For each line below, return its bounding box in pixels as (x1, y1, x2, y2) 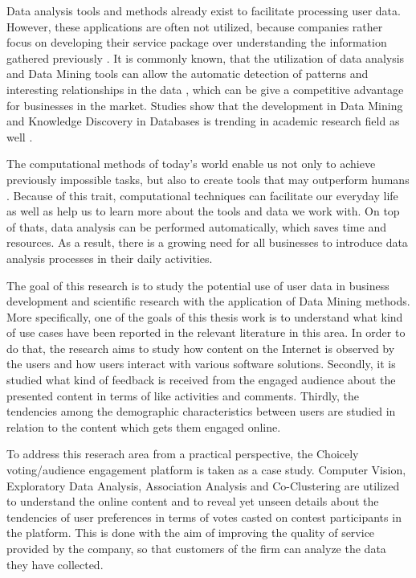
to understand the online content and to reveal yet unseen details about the (6, 493, 379, 510)
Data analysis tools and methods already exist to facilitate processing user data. (6, 2, 401, 18)
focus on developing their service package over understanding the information (6, 34, 387, 51)
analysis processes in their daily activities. (6, 249, 213, 266)
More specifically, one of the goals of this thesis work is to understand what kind (6, 308, 403, 325)
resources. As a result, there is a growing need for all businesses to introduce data (6, 234, 408, 251)
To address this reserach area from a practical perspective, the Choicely (6, 445, 359, 462)
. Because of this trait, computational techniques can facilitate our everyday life (6, 187, 398, 203)
